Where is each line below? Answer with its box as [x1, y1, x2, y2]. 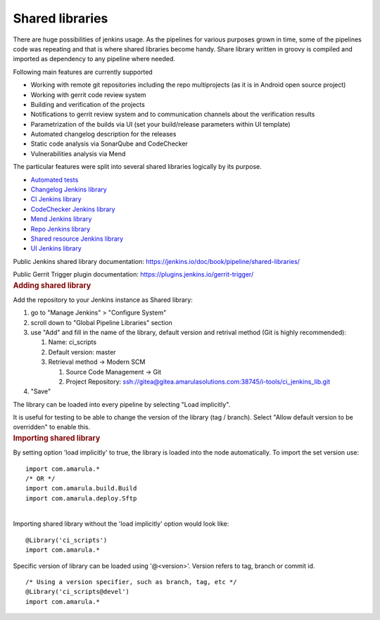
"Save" [30, 387, 51, 396]
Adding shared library [13, 280, 91, 290]
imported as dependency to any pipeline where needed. [13, 55, 176, 63]
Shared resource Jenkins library [30, 234, 124, 243]
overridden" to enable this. [13, 423, 91, 431]
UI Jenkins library [30, 244, 82, 253]
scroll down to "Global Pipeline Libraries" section [30, 318, 172, 327]
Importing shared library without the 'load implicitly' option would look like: [13, 519, 229, 528]
